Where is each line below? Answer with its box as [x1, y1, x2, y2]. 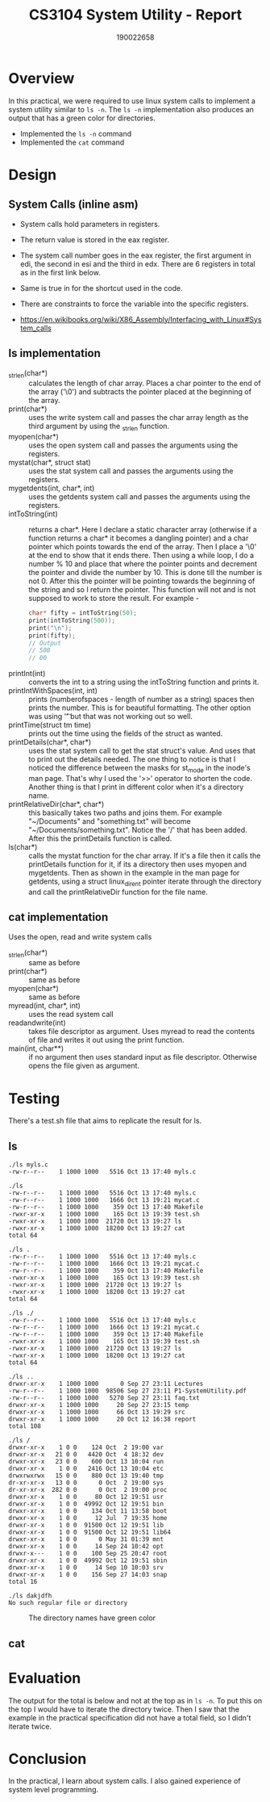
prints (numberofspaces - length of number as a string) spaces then [28, 695, 255, 704]
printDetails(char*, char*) [8, 737, 92, 747]
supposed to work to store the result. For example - [28, 594, 200, 603]
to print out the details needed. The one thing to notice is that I [28, 754, 236, 764]
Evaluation [8, 1669, 81, 1687]
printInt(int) [8, 669, 46, 678]
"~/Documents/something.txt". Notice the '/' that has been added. [28, 825, 247, 835]
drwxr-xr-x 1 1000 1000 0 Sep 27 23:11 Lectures [8, 1380, 204, 1388]
